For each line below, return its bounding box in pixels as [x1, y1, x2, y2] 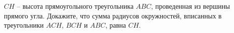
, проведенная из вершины [151, 1, 230, 11]
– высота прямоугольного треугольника [17, 1, 134, 11]
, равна [105, 20, 126, 30]
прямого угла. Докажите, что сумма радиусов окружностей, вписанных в [4, 10, 222, 20]
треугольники [4, 20, 44, 30]
